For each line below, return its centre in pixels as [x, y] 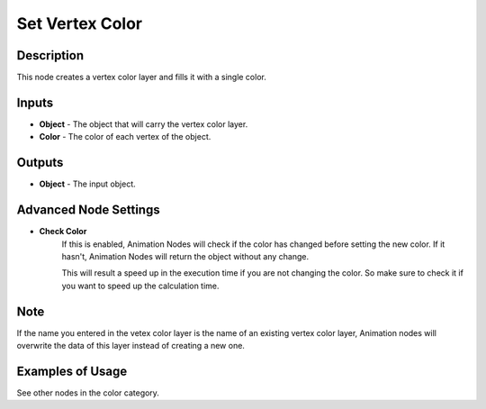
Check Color [63, 232]
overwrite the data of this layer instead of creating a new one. [130, 346]
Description [50, 55]
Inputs [35, 102]
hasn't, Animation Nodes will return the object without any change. [185, 256]
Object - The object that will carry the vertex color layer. [144, 124]
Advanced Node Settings [89, 210]
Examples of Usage [72, 371]
